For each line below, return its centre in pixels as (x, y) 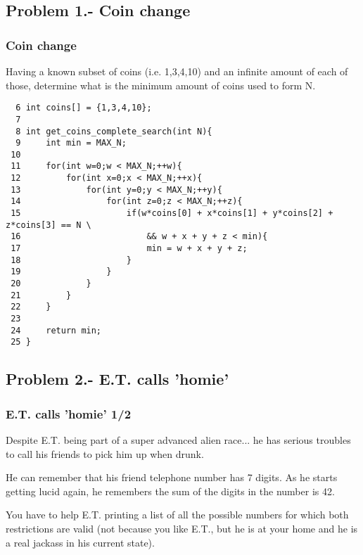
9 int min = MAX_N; (71, 143)
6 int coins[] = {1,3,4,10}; (84, 108)
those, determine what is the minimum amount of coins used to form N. (161, 85)
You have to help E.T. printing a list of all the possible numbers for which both (177, 515)
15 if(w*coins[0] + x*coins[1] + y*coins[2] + (172, 213)
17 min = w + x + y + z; (129, 249)
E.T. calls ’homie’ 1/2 (69, 413)
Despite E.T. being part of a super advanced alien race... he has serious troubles (178, 439)
